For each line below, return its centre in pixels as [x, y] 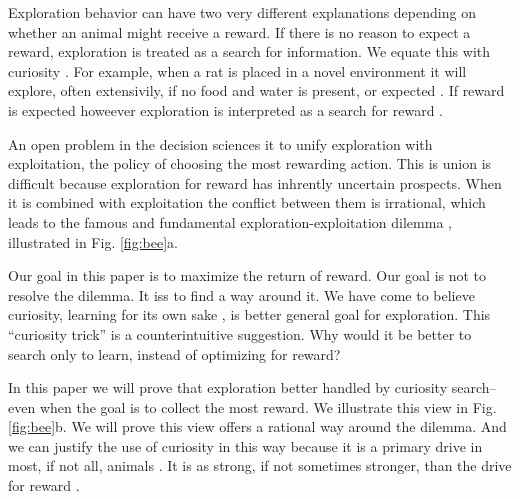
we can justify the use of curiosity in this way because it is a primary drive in [245, 445]
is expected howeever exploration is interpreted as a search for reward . [225, 109]
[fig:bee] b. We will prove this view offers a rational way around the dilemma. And [257, 426]
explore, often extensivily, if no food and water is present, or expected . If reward [256, 90]
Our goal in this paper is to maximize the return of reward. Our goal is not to [247, 275]
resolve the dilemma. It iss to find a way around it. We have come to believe [241, 294]
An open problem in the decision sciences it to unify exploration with [220, 143]
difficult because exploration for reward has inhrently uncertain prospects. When [255, 182]
